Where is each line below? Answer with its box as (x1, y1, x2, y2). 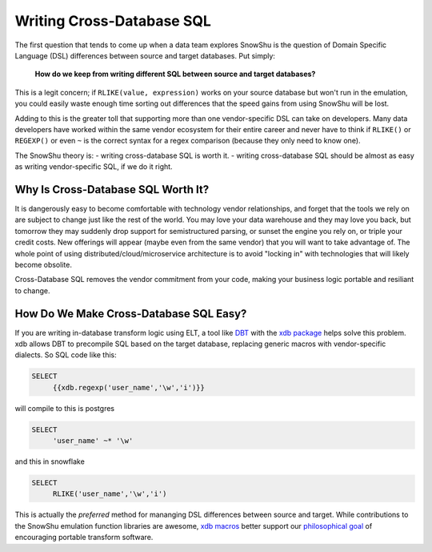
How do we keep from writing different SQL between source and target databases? (34, 69, 316, 79)
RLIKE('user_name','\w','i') (52, 490, 167, 498)
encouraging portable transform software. (14, 533, 154, 542)
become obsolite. (14, 260, 72, 269)
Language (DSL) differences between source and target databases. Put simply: (14, 50, 276, 60)
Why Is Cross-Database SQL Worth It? (14, 183, 210, 196)
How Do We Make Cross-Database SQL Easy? (14, 307, 247, 320)
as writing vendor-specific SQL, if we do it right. (14, 162, 173, 171)
